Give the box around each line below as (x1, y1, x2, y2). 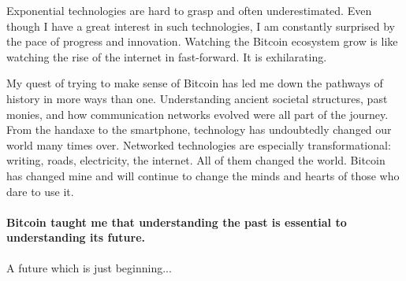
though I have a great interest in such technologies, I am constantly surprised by (6, 17, 395, 34)
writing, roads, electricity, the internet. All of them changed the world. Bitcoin (6, 152, 386, 168)
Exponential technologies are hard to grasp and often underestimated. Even (6, 2, 372, 18)
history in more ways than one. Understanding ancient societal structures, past (6, 90, 388, 106)
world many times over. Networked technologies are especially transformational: (6, 136, 391, 153)
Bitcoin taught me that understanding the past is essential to (6, 213, 347, 230)
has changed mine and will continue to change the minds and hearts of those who (6, 167, 400, 183)
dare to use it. (6, 183, 74, 199)
